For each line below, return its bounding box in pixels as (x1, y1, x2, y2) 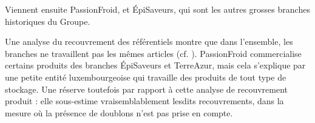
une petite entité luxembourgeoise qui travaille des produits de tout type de (5, 70, 286, 83)
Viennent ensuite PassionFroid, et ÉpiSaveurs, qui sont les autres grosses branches (5, 3, 310, 15)
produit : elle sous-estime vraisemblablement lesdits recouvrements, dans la (5, 95, 284, 107)
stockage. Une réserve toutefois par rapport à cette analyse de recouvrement (5, 82, 288, 95)
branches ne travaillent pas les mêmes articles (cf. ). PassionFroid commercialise (5, 47, 302, 59)
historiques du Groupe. (5, 15, 90, 27)
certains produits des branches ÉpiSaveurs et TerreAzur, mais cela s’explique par (5, 59, 306, 71)
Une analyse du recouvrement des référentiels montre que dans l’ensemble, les (5, 35, 293, 48)
